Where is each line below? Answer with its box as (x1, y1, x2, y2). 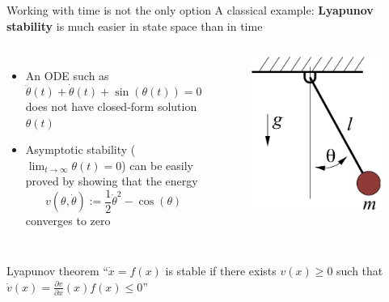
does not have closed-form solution (25, 98, 197, 114)
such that (336, 262, 383, 279)
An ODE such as (25, 67, 109, 84)
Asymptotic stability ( (25, 141, 136, 158)
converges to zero (25, 212, 111, 229)
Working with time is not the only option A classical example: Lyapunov (6, 2, 374, 18)
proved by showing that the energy (25, 172, 198, 189)
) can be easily (121, 156, 193, 173)
